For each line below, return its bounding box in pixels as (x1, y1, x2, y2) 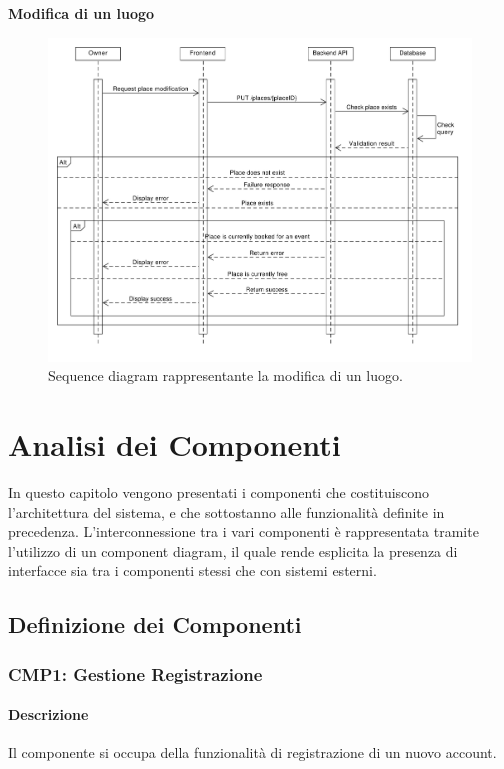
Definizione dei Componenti (8, 609, 302, 640)
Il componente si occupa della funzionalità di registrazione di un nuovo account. (8, 742, 497, 763)
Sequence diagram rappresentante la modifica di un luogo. (48, 365, 403, 386)
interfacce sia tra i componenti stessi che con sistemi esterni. (8, 560, 377, 581)
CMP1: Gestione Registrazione (8, 661, 263, 686)
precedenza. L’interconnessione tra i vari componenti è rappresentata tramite (8, 521, 479, 542)
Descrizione (8, 704, 89, 725)
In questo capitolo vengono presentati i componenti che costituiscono (8, 482, 430, 503)
